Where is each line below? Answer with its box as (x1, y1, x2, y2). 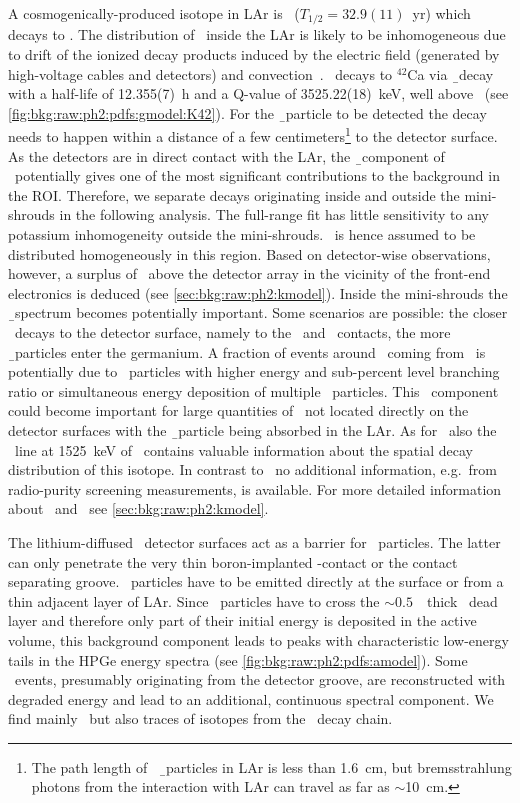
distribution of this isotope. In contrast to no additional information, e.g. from (8, 459, 497, 480)
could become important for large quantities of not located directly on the (8, 400, 469, 421)
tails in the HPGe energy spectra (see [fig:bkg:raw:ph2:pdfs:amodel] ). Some (8, 649, 468, 670)
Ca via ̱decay (407, 63, 494, 84)
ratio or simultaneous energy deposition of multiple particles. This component (8, 380, 499, 401)
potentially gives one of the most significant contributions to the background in (14, 165, 500, 186)
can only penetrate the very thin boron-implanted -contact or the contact (8, 551, 458, 572)
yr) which (412, 3, 471, 23)
